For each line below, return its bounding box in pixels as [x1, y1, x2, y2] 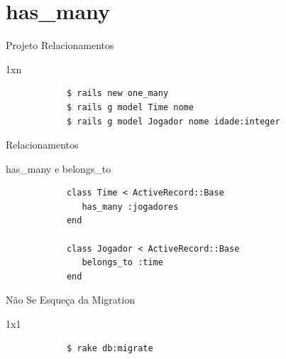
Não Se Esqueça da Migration [6, 292, 135, 307]
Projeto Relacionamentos [6, 38, 114, 53]
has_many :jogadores [82, 201, 179, 212]
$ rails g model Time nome [66, 102, 194, 112]
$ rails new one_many [66, 88, 169, 99]
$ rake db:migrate [66, 343, 153, 353]
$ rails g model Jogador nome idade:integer [66, 116, 280, 127]
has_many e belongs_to [6, 161, 111, 176]
